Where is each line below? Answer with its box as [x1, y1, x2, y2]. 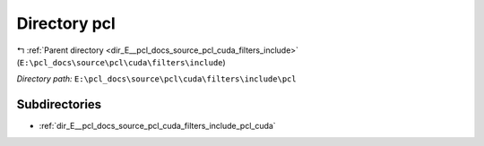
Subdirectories [16, 97, 102, 112]
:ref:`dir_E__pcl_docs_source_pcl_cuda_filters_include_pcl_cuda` [39, 121, 277, 132]
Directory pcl [16, 13, 116, 33]
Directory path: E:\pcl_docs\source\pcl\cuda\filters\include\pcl [16, 73, 297, 84]
